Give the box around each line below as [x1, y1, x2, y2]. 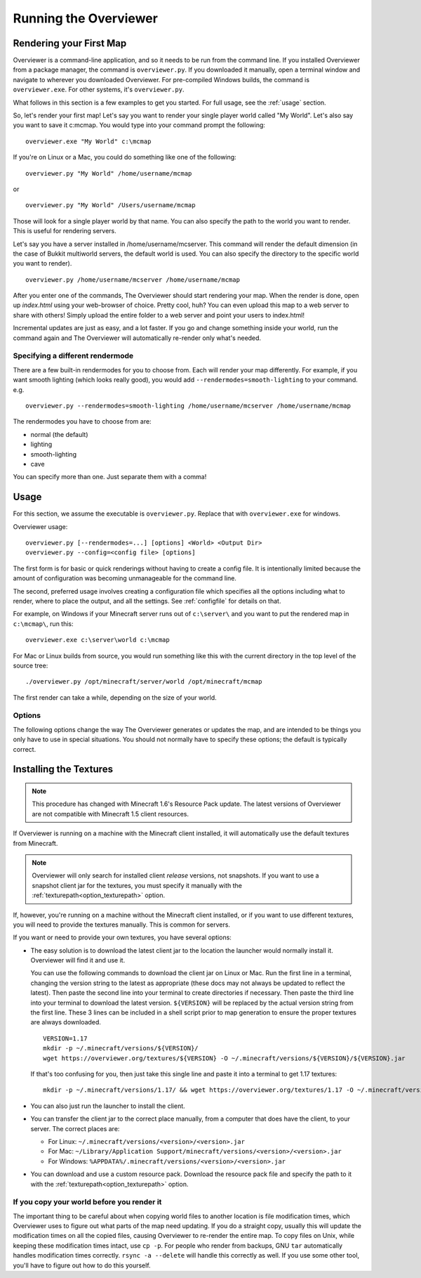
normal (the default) [30, 430, 88, 438]
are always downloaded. [30, 1018, 102, 1026]
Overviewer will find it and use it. [30, 956, 126, 965]
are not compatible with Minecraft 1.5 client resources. [32, 809, 189, 818]
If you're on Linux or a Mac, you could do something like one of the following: [13, 153, 236, 162]
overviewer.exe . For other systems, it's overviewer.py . [13, 85, 185, 94]
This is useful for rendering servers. [13, 227, 117, 235]
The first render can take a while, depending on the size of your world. [13, 693, 217, 702]
